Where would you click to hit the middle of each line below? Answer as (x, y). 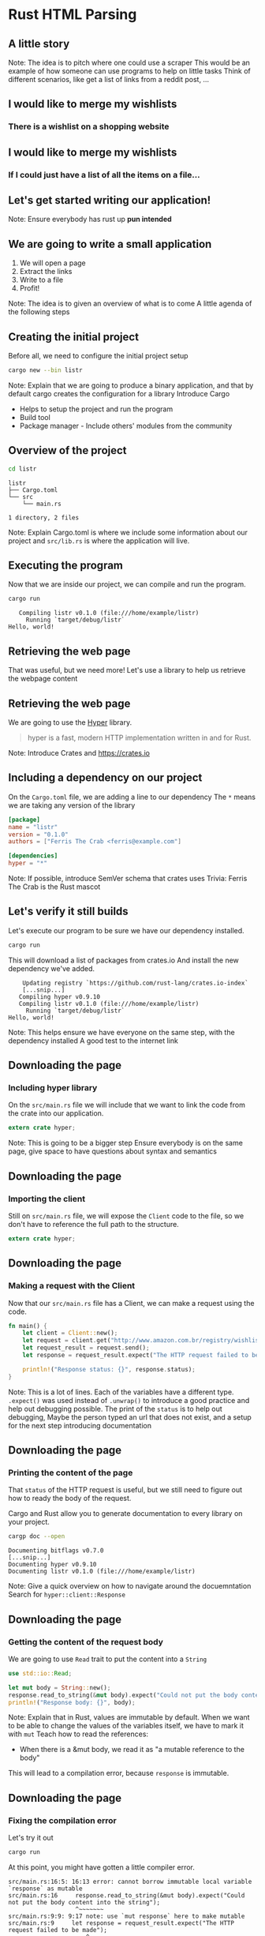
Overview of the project (68, 450)
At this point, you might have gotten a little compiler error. (102, 1867)
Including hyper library (53, 1088)
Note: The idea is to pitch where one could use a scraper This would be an (129, 62)
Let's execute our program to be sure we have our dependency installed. (126, 930)
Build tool (35, 417)
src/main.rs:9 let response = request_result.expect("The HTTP (121, 1923)
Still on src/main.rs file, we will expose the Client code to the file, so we (126, 1216)
